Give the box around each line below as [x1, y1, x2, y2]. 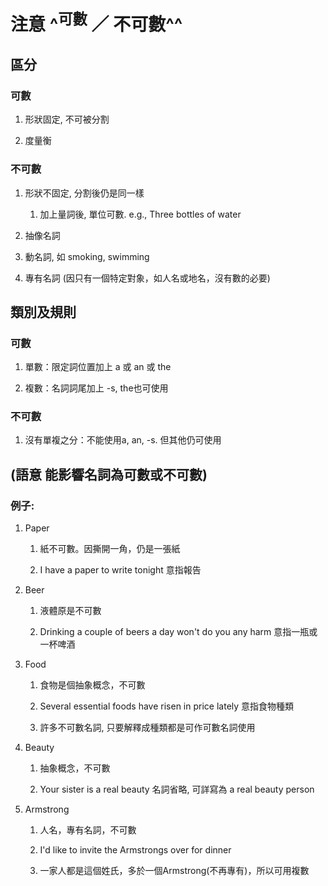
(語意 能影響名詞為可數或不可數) [10, 466, 208, 483]
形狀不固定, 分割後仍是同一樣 [24, 187, 145, 199]
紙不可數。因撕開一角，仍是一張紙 [39, 543, 181, 555]
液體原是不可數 [39, 605, 102, 617]
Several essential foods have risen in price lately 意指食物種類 [39, 700, 295, 712]
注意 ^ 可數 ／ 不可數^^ [10, 10, 183, 36]
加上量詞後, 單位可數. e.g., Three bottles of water [39, 208, 242, 220]
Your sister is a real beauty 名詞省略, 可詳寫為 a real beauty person [39, 783, 315, 796]
